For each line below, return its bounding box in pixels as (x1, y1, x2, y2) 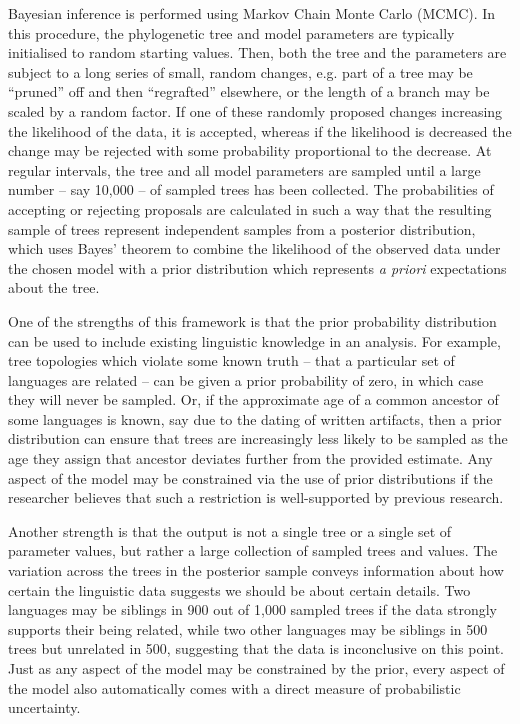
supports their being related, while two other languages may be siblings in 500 (8, 618, 488, 639)
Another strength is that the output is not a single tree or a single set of (8, 520, 452, 541)
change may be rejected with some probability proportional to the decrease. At (8, 140, 492, 161)
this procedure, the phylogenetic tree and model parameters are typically (8, 22, 455, 43)
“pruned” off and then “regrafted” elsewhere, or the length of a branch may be (8, 81, 490, 102)
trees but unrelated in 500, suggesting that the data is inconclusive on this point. (8, 638, 505, 659)
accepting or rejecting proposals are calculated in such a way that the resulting (8, 198, 492, 219)
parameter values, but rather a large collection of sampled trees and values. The (8, 540, 498, 561)
